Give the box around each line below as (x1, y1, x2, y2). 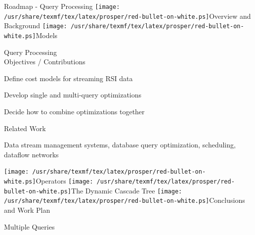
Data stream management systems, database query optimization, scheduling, (4, 140, 236, 150)
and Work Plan (4, 205, 50, 215)
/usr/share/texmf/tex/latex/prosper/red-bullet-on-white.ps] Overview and (4, 10, 251, 21)
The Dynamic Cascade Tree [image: (71, 185, 182, 195)
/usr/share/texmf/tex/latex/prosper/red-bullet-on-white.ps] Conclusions (4, 195, 245, 205)
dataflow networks (4, 149, 59, 159)
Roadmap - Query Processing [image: (4, 1, 120, 11)
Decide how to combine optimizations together (4, 106, 145, 116)
